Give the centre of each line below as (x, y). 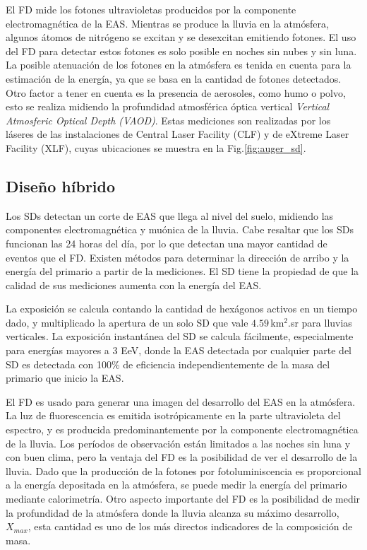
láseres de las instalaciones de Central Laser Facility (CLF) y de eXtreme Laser (178, 134)
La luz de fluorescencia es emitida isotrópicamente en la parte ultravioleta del (173, 415)
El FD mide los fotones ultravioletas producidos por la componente (151, 9)
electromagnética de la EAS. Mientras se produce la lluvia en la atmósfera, (167, 23)
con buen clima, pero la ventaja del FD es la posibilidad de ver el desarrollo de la (182, 457)
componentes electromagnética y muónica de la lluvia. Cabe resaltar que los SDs (180, 229)
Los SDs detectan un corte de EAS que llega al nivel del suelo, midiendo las (170, 215)
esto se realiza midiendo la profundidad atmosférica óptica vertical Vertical (168, 106)
